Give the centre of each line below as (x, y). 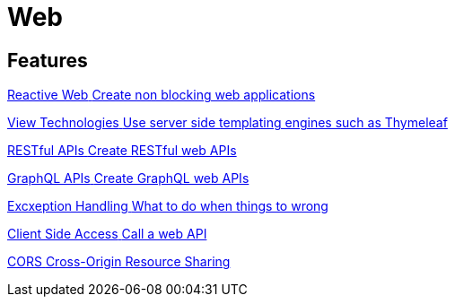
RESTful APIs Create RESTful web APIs (122, 151)
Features (48, 60)
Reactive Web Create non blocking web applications (162, 95)
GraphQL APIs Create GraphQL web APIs (128, 178)
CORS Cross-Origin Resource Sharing (119, 262)
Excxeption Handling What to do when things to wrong (168, 206)
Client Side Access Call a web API (107, 234)
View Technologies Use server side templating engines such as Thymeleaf (227, 123)
